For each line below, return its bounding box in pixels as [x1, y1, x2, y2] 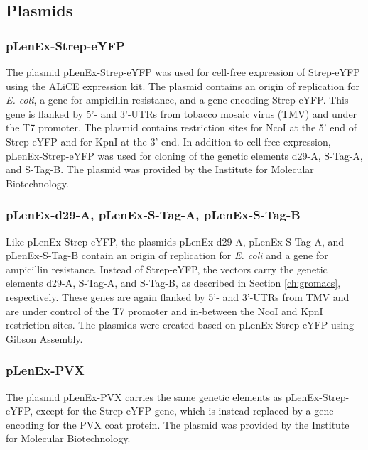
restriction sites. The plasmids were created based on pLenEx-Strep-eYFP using [6, 317, 354, 332]
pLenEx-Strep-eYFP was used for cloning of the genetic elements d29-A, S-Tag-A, [6, 148, 363, 163]
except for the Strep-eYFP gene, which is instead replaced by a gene [36, 403, 334, 418]
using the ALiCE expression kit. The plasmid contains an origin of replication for [6, 78, 359, 93]
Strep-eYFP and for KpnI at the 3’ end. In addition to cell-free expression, [6, 133, 331, 148]
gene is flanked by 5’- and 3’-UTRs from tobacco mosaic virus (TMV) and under [6, 106, 357, 121]
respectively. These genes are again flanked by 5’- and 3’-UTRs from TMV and [6, 289, 350, 304]
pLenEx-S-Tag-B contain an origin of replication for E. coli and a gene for [6, 248, 328, 263]
